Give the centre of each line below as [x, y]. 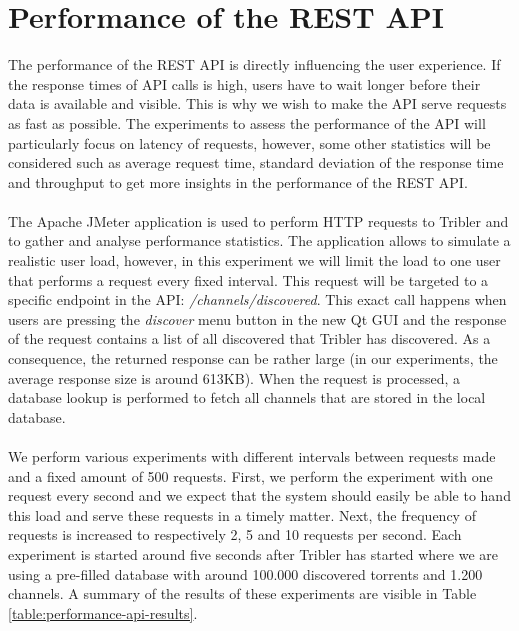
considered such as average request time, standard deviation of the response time [256, 162]
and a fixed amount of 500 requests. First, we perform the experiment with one [250, 475]
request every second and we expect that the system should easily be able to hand [259, 495]
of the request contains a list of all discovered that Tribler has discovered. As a [249, 338]
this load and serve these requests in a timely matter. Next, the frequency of [242, 514]
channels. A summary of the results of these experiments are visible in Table [242, 593]
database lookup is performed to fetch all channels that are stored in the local [247, 397]
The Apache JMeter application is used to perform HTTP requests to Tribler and [258, 220]
